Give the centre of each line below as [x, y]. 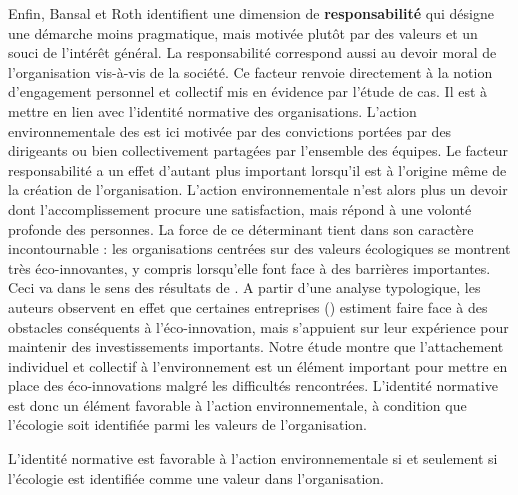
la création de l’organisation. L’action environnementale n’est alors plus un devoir [258, 189]
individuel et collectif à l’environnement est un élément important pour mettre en [258, 365]
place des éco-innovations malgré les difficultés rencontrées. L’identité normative [253, 385]
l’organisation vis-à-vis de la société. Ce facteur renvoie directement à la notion [250, 71]
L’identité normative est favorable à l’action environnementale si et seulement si [253, 458]
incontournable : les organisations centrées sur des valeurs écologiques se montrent [259, 248]
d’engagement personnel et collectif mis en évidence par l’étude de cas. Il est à [248, 91]
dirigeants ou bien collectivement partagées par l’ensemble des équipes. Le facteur [258, 150]
